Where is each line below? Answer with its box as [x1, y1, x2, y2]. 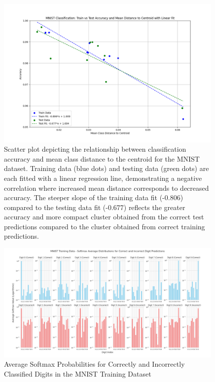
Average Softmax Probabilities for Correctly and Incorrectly [4, 359, 185, 369]
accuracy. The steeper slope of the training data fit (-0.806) [4, 192, 183, 203]
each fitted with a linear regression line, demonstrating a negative [4, 172, 202, 183]
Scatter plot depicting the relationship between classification [4, 144, 186, 154]
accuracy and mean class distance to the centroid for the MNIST [4, 153, 200, 164]
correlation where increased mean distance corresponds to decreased [4, 182, 209, 193]
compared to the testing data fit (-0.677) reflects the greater [4, 202, 185, 212]
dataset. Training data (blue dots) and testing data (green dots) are [4, 163, 209, 173]
